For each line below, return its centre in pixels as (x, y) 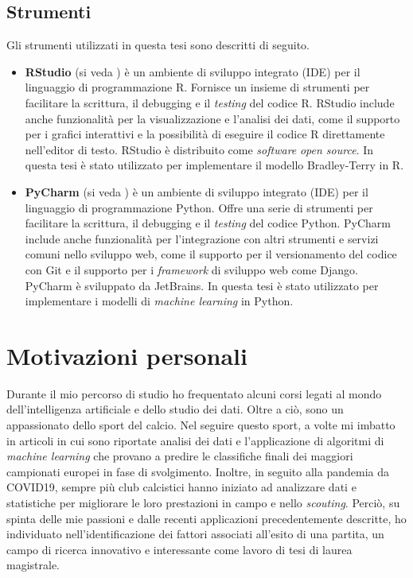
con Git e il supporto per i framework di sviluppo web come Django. (191, 269)
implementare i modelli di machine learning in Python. (159, 301)
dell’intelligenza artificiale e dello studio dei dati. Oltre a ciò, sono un (175, 409)
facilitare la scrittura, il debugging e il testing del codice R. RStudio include (210, 102)
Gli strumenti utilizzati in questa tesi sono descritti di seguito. (158, 45)
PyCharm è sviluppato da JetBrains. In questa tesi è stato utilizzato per (202, 285)
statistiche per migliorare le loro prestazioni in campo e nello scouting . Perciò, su (203, 502)
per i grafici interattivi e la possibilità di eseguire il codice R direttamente (205, 134)
